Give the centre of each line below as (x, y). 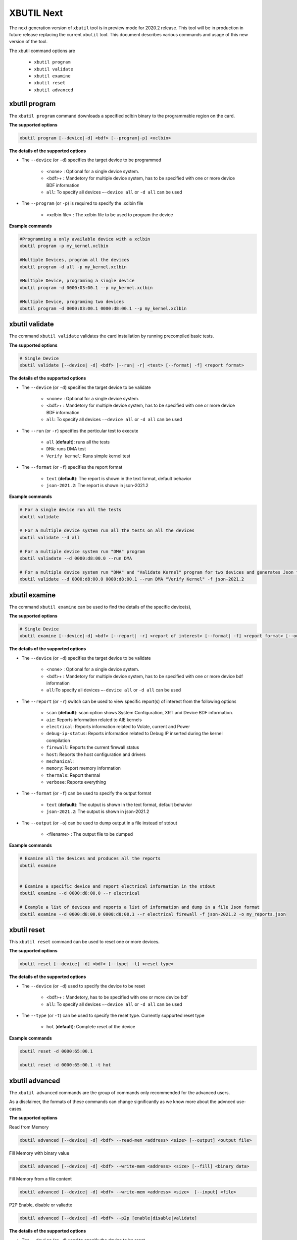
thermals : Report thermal (73, 775)
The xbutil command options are (42, 51)
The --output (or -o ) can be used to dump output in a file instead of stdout (99, 823)
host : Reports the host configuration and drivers (96, 754)
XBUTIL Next (36, 13)
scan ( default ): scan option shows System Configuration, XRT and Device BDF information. (140, 713)
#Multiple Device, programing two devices (72, 302)
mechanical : (60, 761)
